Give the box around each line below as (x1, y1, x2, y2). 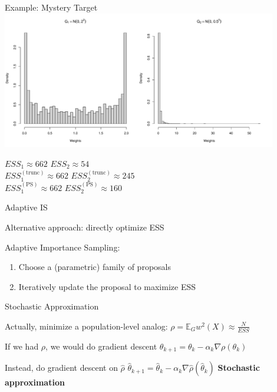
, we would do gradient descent (45, 340, 157, 352)
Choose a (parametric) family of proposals (18, 261, 171, 273)
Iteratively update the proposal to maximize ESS (18, 280, 196, 292)
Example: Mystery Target (5, 1, 98, 13)
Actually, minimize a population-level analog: (5, 319, 168, 332)
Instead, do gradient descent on (5, 361, 118, 374)
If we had (5, 340, 39, 352)
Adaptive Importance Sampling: (5, 241, 120, 253)
